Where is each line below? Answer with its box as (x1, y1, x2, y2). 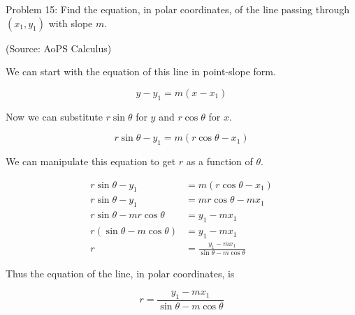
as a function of (186, 153, 253, 168)
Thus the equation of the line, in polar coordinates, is (6, 266, 235, 281)
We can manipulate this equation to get (6, 153, 176, 168)
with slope (48, 15, 93, 30)
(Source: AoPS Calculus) (6, 40, 112, 55)
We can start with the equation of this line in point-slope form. (6, 64, 276, 79)
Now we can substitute (6, 109, 103, 123)
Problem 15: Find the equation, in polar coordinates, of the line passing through (6, 2, 350, 16)
